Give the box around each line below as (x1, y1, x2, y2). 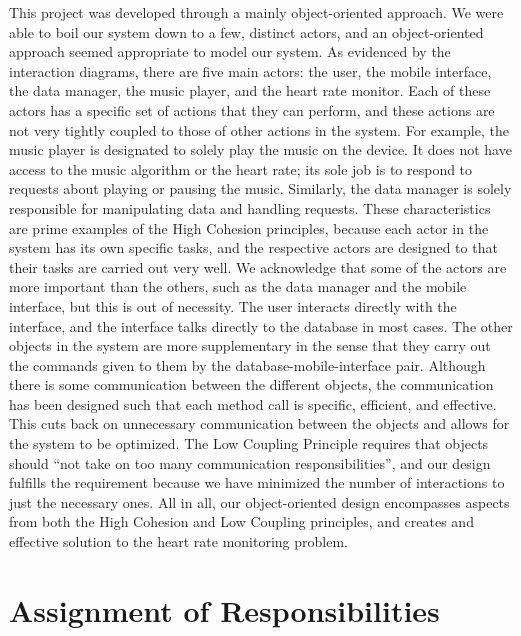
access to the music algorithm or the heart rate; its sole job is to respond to (9, 158, 473, 179)
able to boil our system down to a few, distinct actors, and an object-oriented (9, 21, 484, 42)
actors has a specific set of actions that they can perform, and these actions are (9, 99, 495, 120)
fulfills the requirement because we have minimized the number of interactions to (9, 472, 505, 493)
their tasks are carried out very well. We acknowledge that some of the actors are (9, 256, 507, 277)
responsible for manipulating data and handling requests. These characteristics (9, 197, 491, 218)
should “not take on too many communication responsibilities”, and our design (9, 452, 491, 473)
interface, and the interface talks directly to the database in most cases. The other (9, 315, 513, 336)
